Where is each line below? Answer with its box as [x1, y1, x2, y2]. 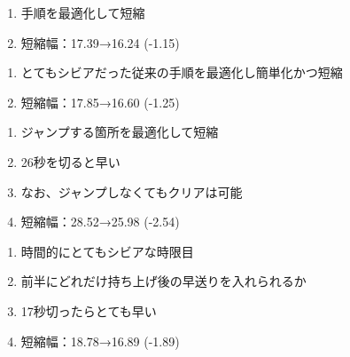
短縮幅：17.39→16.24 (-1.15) [20, 33, 180, 52]
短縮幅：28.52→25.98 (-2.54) [20, 212, 180, 231]
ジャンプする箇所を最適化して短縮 [20, 123, 219, 141]
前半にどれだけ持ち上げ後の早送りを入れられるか [20, 272, 307, 290]
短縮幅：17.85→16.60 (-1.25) [20, 92, 180, 111]
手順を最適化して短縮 [20, 4, 145, 21]
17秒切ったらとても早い [20, 301, 157, 320]
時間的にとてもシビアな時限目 [20, 242, 194, 260]
